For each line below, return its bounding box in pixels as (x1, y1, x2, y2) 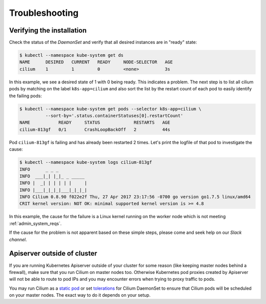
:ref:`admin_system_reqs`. (9, 220, 62, 227)
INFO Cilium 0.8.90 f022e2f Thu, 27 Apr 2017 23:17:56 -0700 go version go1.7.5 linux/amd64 (19, 194, 251, 200)
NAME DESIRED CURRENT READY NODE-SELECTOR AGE (19, 59, 173, 65)
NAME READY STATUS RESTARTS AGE (19, 120, 170, 125)
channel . (9, 236, 27, 242)
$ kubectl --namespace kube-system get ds (19, 52, 124, 58)
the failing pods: (9, 93, 42, 99)
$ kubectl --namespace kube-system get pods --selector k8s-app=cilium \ (19, 106, 201, 112)
